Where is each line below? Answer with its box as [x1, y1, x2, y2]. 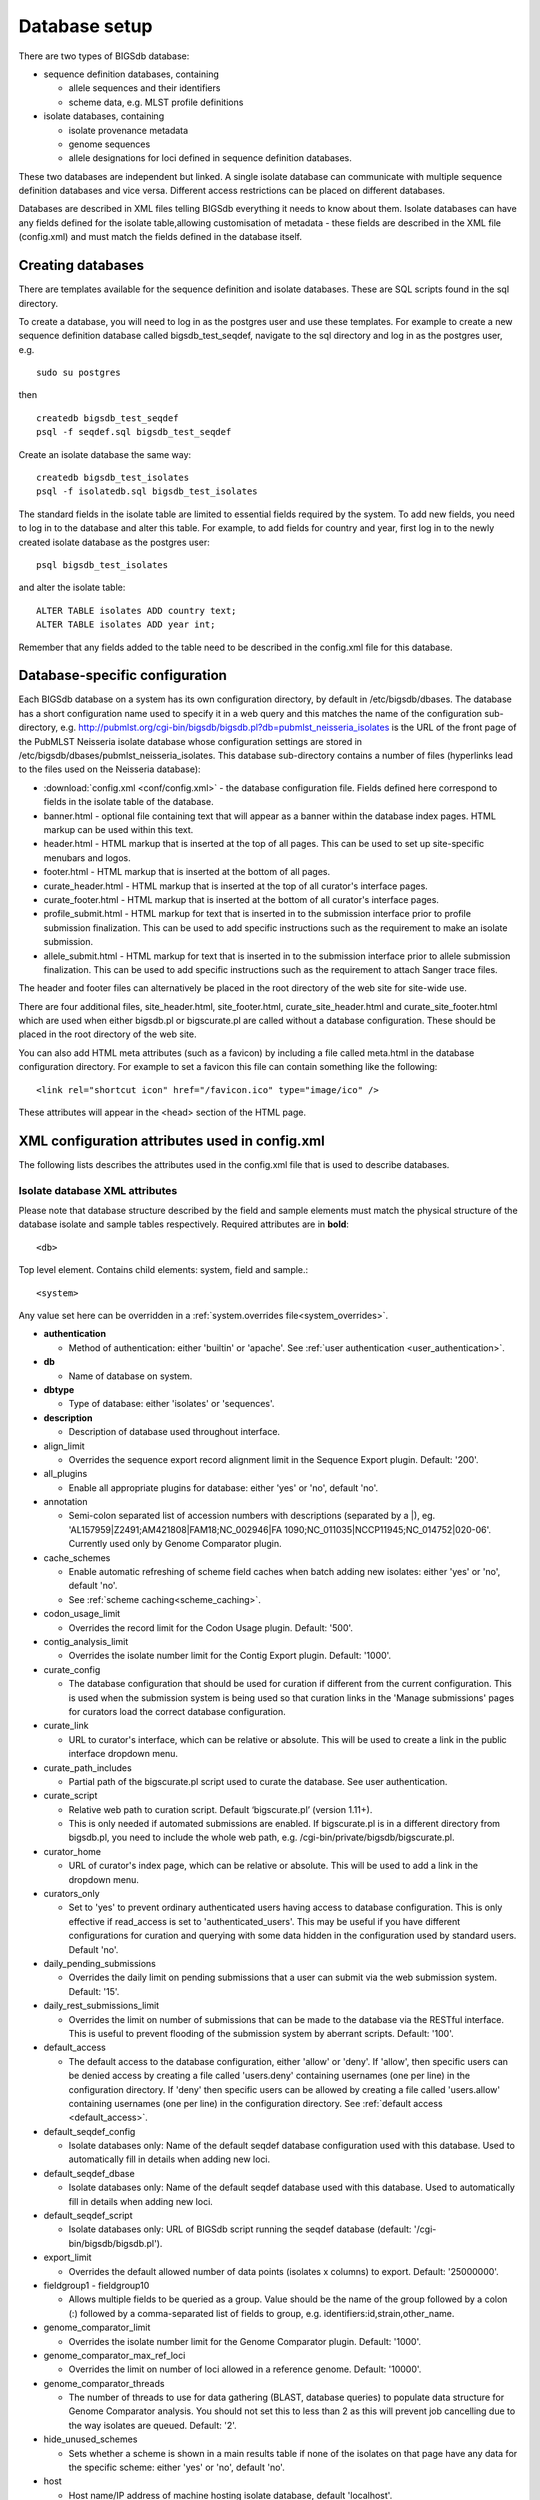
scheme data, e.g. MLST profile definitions [68, 96, 244, 108]
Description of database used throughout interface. [68, 1426, 280, 1438]
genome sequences [68, 138, 151, 150]
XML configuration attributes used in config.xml [18, 1132, 325, 1149]
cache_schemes [43, 1551, 111, 1564]
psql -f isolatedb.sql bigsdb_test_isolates [36, 486, 259, 497]
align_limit [43, 1440, 85, 1452]
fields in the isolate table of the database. [43, 796, 214, 808]
